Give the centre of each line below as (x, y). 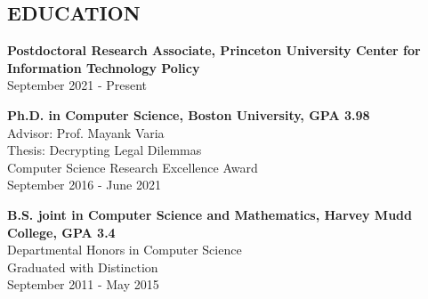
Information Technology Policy (104, 67)
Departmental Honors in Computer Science (125, 250)
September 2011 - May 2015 (83, 284)
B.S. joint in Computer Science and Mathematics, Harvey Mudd (210, 214)
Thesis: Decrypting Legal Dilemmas (105, 150)
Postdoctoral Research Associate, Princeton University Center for (214, 50)
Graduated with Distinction (83, 267)
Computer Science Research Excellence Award (133, 167)
